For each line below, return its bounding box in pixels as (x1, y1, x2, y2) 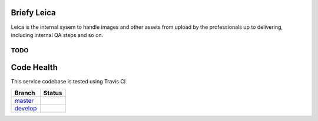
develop (14, 104, 37, 112)
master (14, 96, 34, 105)
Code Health (11, 62, 58, 73)
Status (43, 89, 62, 97)
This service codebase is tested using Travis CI (11, 78, 126, 85)
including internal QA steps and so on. (11, 31, 104, 38)
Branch (14, 89, 35, 97)
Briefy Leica (11, 8, 56, 18)
